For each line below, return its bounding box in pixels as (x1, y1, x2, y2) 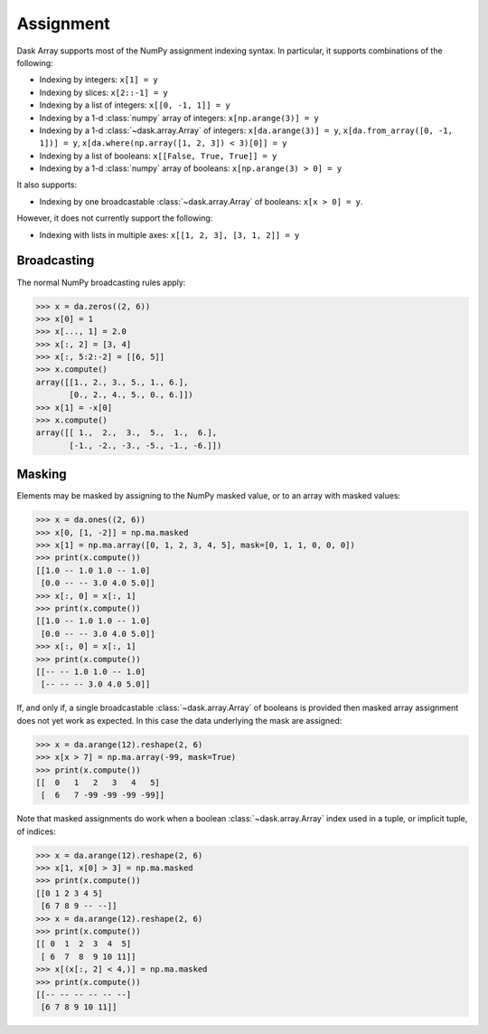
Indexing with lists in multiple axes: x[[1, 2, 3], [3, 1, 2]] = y (39, 229, 300, 240)
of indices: (16, 826, 56, 837)
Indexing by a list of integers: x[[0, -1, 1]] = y (39, 100, 230, 110)
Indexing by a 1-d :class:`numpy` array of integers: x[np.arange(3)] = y (39, 112, 320, 123)
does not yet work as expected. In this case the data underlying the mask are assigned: (16, 715, 343, 726)
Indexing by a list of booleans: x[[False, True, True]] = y (39, 150, 277, 161)
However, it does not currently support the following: (16, 213, 213, 223)
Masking (16, 467, 67, 482)
